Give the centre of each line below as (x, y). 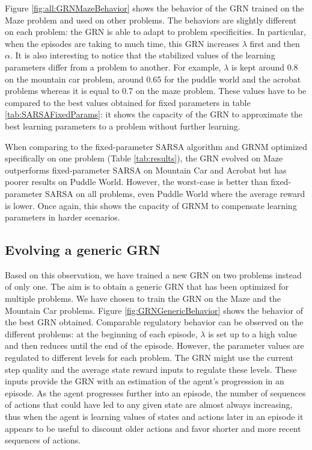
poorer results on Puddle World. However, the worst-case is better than (136, 182)
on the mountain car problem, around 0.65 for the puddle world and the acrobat (153, 79)
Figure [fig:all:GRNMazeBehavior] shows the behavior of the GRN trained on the (154, 8)
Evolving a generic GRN (83, 250)
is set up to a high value (252, 333)
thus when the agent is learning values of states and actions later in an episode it (154, 417)
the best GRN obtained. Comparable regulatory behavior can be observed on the (154, 322)
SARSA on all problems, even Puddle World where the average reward (175, 193)
